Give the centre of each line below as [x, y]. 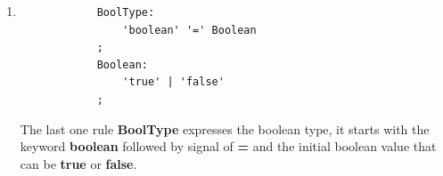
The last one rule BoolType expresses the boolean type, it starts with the [225, 128]
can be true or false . [78, 163]
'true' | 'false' [173, 82]
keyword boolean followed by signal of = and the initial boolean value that [228, 146]
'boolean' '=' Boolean [189, 30]
